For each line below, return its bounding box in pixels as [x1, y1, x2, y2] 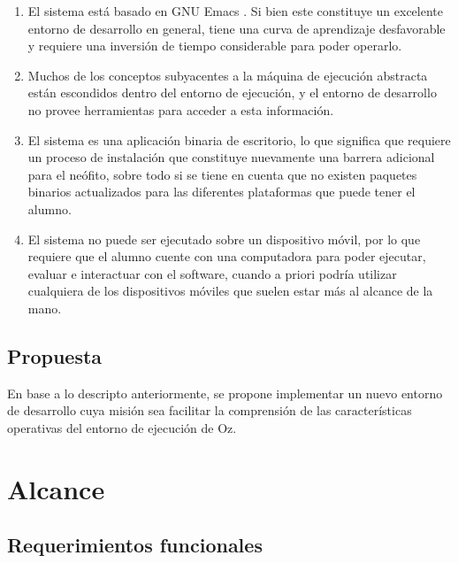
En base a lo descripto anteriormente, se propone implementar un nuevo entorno [7, 383, 443, 402]
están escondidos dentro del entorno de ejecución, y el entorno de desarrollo [27, 83, 437, 102]
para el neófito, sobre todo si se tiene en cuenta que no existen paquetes [27, 165, 417, 183]
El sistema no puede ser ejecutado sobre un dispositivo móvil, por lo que [27, 229, 421, 248]
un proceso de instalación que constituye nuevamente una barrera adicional [27, 148, 435, 166]
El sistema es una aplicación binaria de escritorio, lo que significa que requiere [27, 130, 451, 149]
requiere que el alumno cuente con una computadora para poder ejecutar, [27, 247, 426, 266]
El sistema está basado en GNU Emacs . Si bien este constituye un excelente [27, 2, 443, 19]
